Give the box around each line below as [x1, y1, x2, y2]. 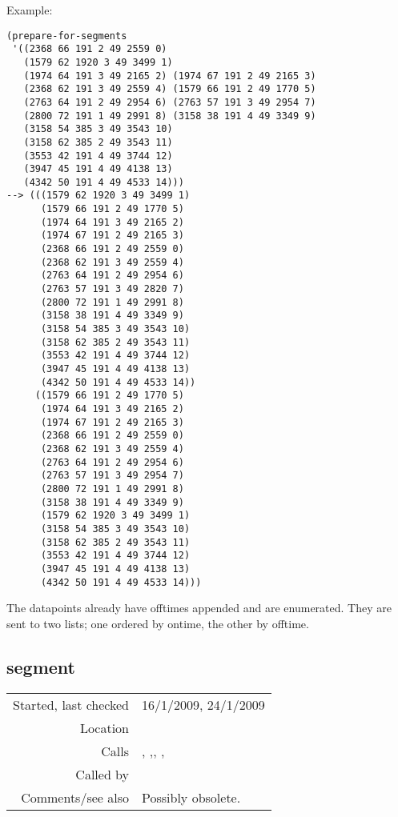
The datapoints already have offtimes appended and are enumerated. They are [6, 599, 392, 616]
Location [79, 718, 130, 737]
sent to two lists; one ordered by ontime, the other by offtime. [6, 615, 309, 631]
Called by [75, 764, 130, 783]
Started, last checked [13, 695, 130, 714]
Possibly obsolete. [142, 787, 241, 807]
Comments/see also [21, 787, 130, 807]
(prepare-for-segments [6, 30, 127, 42]
